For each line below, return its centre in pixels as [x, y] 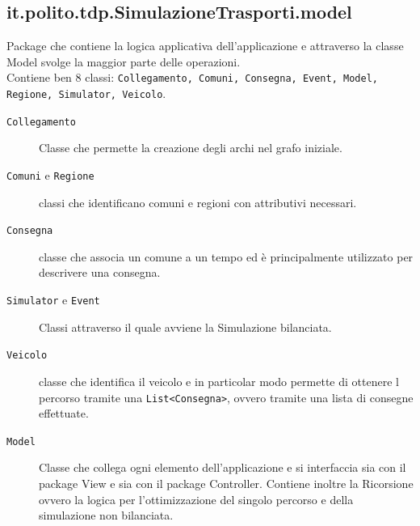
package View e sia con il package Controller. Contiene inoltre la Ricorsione [226, 484]
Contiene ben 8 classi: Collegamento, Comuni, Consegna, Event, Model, [192, 77]
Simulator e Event [53, 300]
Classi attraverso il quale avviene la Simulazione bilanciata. [185, 327]
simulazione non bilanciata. [106, 515]
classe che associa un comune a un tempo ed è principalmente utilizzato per [226, 256]
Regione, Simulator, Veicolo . [86, 93]
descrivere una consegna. [100, 272]
